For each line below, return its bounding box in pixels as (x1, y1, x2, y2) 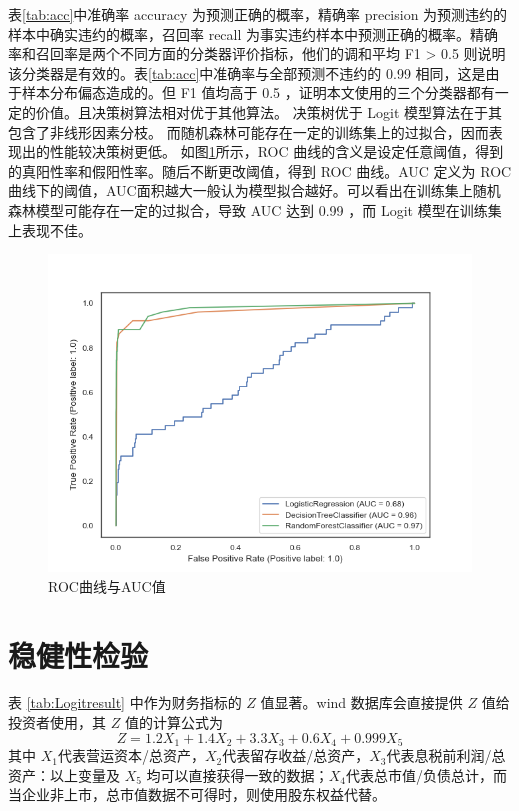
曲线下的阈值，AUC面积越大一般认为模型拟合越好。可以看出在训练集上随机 (8, 180, 501, 201)
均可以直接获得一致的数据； (146, 764, 329, 785)
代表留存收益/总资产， (222, 745, 370, 766)
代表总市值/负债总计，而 (345, 764, 507, 785)
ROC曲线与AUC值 (48, 575, 166, 596)
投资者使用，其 (8, 712, 106, 733)
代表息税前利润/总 (386, 745, 506, 766)
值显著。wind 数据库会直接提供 (260, 692, 463, 713)
